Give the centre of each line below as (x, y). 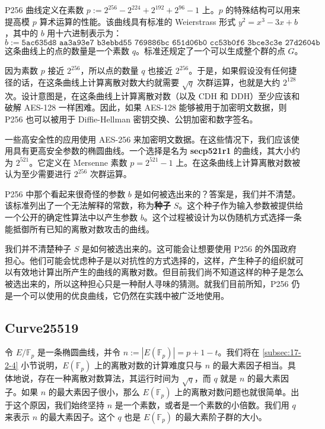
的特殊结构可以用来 (263, 10)
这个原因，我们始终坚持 (58, 405)
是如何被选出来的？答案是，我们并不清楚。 (217, 193)
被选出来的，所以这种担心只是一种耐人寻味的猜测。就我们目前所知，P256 (147, 284)
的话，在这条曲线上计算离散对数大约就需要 (96, 82)
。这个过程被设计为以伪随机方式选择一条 (223, 217)
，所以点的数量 (109, 70)
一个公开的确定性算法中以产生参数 (71, 217)
